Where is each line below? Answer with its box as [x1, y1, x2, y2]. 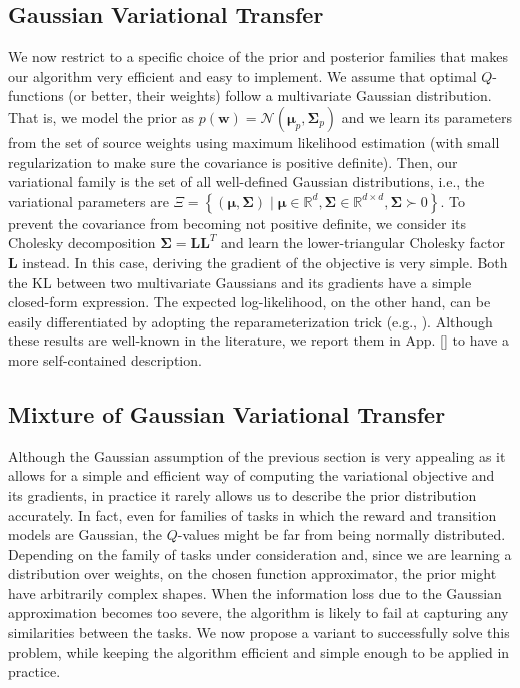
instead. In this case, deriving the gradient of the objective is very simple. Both [22, 251, 508, 272]
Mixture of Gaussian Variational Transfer [8, 398, 446, 429]
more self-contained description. [8, 349, 202, 370]
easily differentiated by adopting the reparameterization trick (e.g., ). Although [8, 310, 493, 331]
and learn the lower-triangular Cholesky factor [221, 232, 505, 253]
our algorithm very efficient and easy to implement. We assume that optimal [8, 65, 477, 86]
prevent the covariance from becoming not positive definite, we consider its [8, 212, 467, 233]
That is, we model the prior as [8, 106, 195, 127]
